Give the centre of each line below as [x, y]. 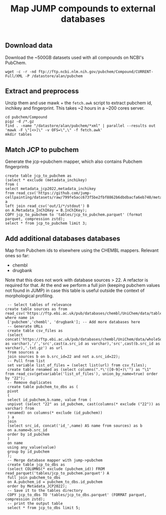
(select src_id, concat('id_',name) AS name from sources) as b [75, 426]
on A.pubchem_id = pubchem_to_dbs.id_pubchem [55, 482]
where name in [20, 318]
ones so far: [17, 256]
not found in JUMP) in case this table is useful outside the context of [75, 291]
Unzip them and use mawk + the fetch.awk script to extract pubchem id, [79, 103]
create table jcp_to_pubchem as [38, 176]
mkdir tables [19, 135]
